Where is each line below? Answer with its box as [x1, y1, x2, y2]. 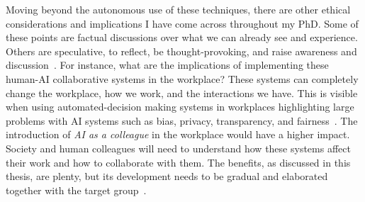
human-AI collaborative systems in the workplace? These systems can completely [6, 71, 359, 86]
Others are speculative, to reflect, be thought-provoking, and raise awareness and [6, 43, 357, 58]
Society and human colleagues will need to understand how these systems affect [6, 140, 351, 155]
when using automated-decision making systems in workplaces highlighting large [6, 99, 354, 114]
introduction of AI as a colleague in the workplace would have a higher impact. [6, 127, 350, 142]
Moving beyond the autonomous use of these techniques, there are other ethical [6, 2, 351, 16]
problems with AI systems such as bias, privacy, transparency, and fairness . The [6, 113, 358, 128]
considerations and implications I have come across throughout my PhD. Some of [6, 16, 359, 30]
